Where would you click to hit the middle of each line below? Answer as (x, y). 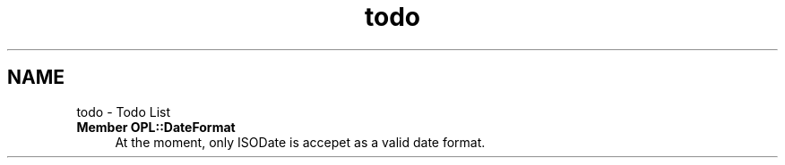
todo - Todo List (124, 111)
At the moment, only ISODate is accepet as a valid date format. (300, 142)
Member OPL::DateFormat (156, 127)
